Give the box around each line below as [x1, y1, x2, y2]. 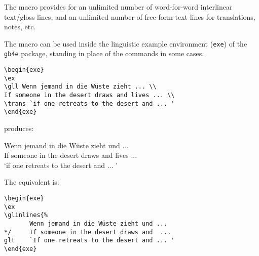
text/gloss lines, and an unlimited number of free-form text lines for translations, [4, 11, 255, 22]
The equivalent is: [4, 177, 59, 187]
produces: [4, 123, 34, 134]
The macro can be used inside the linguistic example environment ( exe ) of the [4, 38, 247, 49]
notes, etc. [4, 21, 36, 32]
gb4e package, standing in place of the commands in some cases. [4, 48, 204, 59]
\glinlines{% [4, 211, 48, 219]
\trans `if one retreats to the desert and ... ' [4, 100, 175, 107]
